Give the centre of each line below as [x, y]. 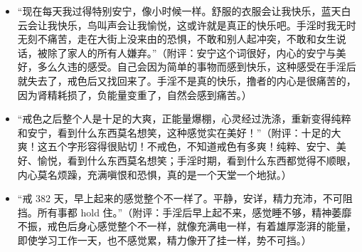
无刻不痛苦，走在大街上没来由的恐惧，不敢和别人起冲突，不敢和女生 [177, 39]
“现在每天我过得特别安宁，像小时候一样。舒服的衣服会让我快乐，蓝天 [179, 11]
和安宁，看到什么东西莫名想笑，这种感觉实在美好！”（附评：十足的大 [179, 132]
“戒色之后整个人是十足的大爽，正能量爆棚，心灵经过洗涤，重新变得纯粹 [184, 119]
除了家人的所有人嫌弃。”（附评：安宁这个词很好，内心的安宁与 [192, 52]
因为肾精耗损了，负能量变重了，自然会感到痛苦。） [134, 94]
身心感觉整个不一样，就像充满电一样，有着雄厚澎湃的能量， [217, 226]
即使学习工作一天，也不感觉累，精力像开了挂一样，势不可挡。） [164, 240]
